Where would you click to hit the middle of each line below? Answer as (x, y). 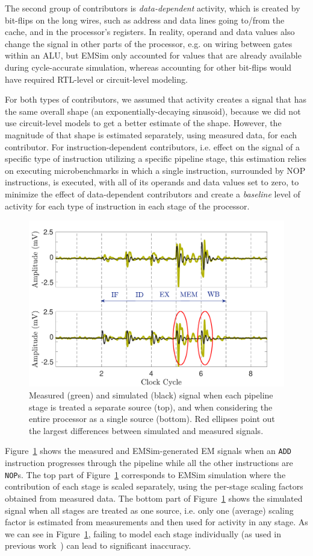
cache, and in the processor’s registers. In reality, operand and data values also (150, 32)
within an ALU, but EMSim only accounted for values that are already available (153, 55)
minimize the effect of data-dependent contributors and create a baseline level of (153, 193)
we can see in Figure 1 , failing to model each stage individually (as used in (143, 533)
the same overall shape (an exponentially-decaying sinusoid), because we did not (153, 111)
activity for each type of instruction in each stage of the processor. (127, 206)
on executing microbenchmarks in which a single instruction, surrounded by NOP (155, 170)
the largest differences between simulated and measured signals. (146, 430)
